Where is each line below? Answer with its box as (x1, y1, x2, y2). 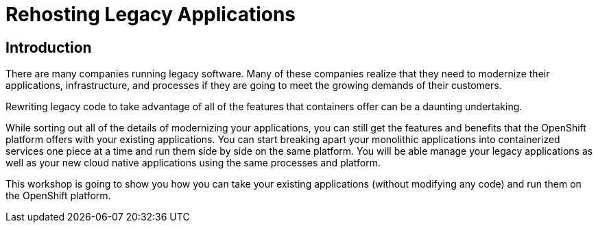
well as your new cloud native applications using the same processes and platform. (5, 157, 381, 169)
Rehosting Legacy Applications (5, 3, 296, 26)
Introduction (5, 38, 92, 56)
